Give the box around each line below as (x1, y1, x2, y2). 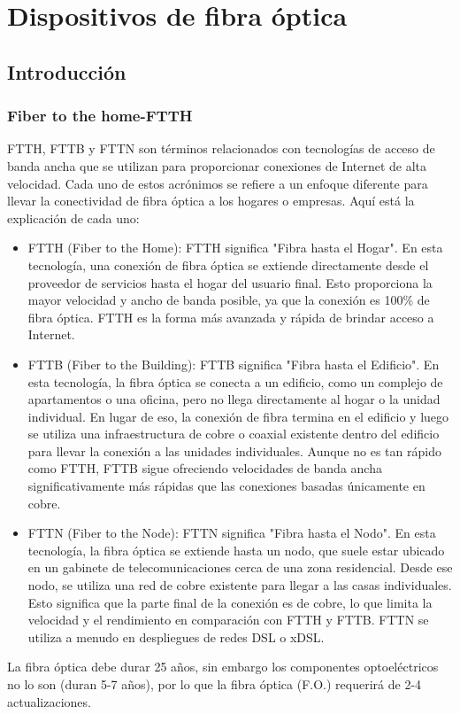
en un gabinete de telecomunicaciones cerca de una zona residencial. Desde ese (27, 558, 453, 577)
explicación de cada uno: (7, 208, 140, 227)
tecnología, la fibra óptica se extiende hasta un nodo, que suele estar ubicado (27, 540, 445, 559)
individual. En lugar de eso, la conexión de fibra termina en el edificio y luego (27, 407, 449, 425)
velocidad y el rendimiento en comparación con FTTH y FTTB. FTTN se (27, 610, 429, 629)
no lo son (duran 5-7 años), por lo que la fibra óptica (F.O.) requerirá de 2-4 (7, 675, 422, 693)
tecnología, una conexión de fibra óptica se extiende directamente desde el (27, 255, 429, 274)
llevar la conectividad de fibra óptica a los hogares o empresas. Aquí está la (7, 191, 415, 210)
